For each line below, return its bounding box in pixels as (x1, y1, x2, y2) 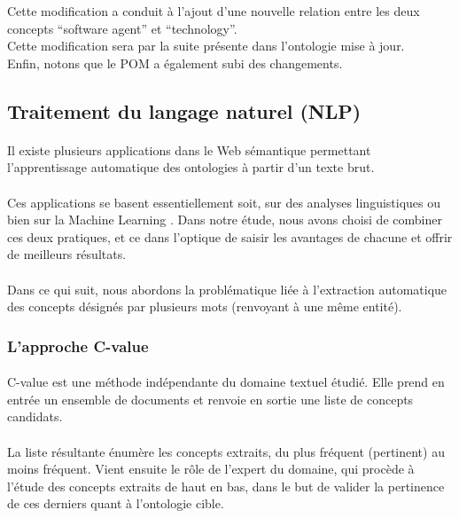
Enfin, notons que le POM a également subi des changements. (7, 53, 343, 72)
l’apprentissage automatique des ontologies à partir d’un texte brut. (7, 158, 375, 177)
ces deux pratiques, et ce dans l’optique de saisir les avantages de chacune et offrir (7, 227, 453, 246)
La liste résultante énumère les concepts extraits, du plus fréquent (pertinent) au (7, 442, 445, 460)
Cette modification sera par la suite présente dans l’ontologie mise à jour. (7, 36, 405, 55)
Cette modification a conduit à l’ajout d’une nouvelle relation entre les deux (7, 2, 420, 20)
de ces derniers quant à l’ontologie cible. (7, 494, 224, 513)
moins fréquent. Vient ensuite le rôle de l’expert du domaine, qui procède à (7, 459, 415, 478)
